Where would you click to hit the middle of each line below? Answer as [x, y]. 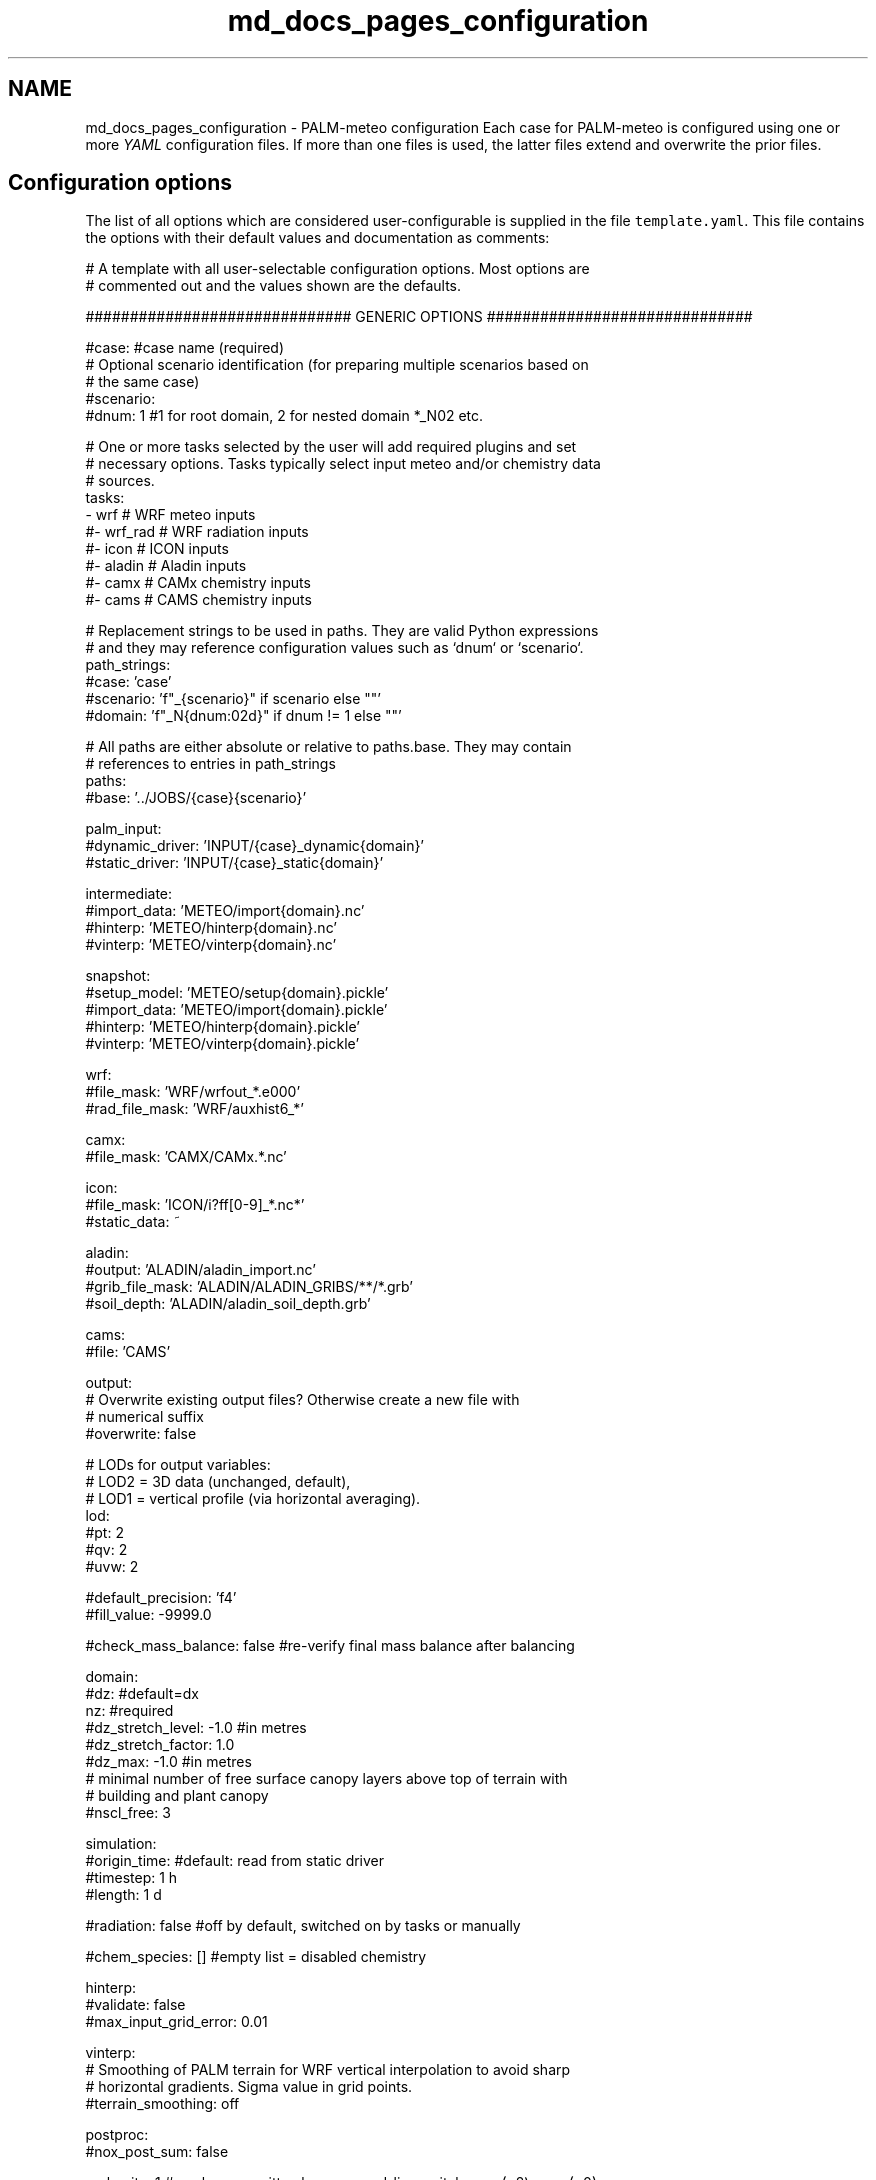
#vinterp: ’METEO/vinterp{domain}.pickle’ [222, 1044]
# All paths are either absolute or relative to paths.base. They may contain [328, 747]
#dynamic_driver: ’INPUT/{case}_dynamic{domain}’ [255, 846]
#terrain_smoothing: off [162, 2104]
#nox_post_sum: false [157, 2152]
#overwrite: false [141, 1434]
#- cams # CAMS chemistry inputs [198, 600]
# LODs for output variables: [178, 1465]
